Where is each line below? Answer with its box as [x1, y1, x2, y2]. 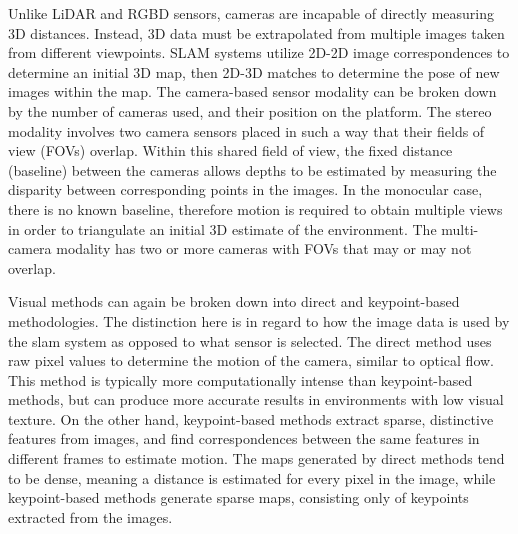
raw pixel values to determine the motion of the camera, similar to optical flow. [8, 350, 494, 371]
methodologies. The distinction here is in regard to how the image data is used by [8, 310, 510, 331]
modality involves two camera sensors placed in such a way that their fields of [8, 120, 485, 141]
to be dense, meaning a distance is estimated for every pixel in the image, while [8, 467, 496, 488]
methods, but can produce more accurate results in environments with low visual [8, 389, 504, 410]
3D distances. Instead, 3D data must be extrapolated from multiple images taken [8, 22, 505, 43]
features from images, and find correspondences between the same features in [8, 428, 480, 449]
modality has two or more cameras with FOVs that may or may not [56, 238, 472, 259]
